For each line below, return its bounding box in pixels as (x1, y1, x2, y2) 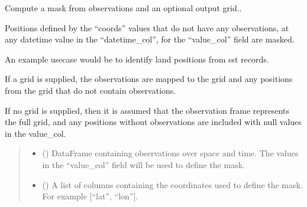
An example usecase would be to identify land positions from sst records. (5, 52, 269, 65)
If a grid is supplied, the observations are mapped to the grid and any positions (5, 73, 293, 85)
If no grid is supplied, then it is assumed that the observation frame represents (5, 104, 290, 116)
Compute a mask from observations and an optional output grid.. (5, 2, 242, 14)
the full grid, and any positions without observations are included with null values (5, 116, 302, 128)
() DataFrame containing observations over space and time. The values (42, 147, 299, 159)
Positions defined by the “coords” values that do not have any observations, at (5, 21, 289, 34)
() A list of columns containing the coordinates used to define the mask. (42, 178, 303, 190)
